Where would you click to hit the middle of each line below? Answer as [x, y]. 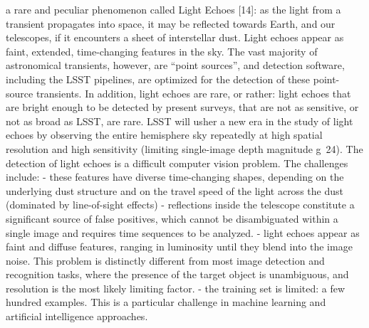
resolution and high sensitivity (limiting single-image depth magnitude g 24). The [184, 148]
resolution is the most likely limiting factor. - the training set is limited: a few [176, 288]
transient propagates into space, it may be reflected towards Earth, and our [171, 23]
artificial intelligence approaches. [77, 316]
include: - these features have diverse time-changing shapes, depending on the [175, 177]
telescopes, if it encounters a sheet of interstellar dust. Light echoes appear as [175, 37]
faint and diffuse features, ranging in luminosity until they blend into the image [179, 247]
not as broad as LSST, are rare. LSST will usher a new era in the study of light [180, 121]
